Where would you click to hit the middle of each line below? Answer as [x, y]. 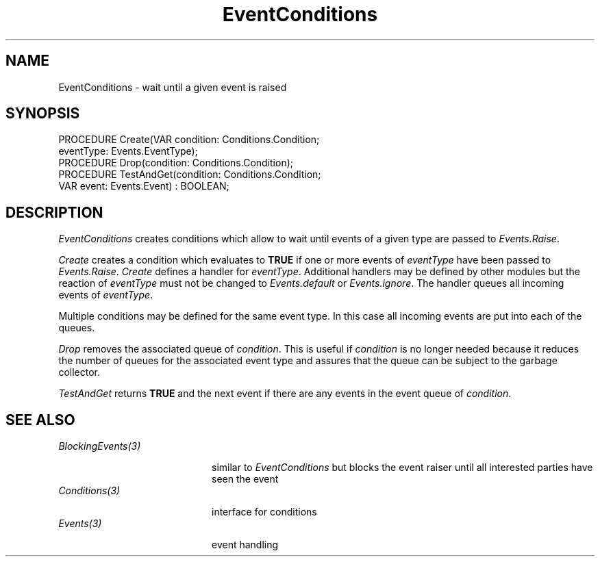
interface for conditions [264, 512]
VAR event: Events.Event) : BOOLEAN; [144, 186]
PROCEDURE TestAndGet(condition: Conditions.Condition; [190, 175]
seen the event [245, 479]
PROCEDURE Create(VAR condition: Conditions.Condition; [189, 140]
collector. [79, 372]
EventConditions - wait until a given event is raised [173, 87]
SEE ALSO [40, 420]
